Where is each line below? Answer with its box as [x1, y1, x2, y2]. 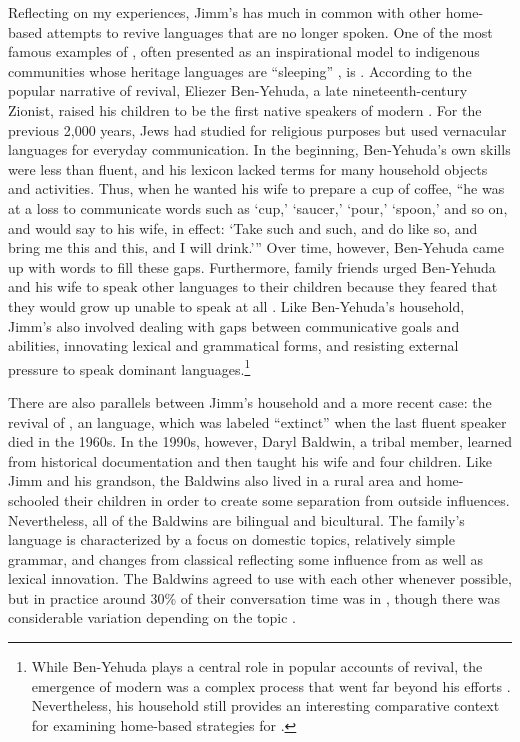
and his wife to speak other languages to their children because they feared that [8, 276, 498, 297]
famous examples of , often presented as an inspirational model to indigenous [8, 41, 480, 62]
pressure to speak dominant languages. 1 [8, 355, 251, 379]
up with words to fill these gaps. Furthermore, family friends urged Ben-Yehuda [8, 256, 496, 277]
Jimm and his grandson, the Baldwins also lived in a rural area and [8, 470, 422, 491]
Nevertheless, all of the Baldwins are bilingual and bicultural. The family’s [8, 509, 465, 530]
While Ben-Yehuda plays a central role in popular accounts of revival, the [31, 656, 483, 677]
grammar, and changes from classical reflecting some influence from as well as [8, 548, 484, 569]
